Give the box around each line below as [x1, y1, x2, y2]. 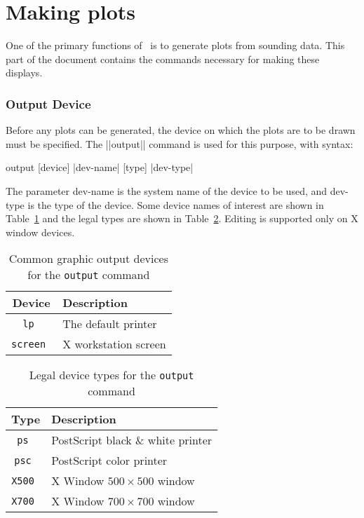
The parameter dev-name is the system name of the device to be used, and [6, 183, 328, 198]
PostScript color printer [51, 452, 168, 469]
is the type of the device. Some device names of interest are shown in [27, 197, 324, 212]
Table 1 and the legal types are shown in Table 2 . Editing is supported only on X [6, 211, 358, 226]
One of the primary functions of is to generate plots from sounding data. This [6, 38, 345, 53]
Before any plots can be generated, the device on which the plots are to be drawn [6, 123, 356, 137]
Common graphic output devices [8, 250, 168, 267]
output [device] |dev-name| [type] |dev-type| [6, 160, 194, 175]
